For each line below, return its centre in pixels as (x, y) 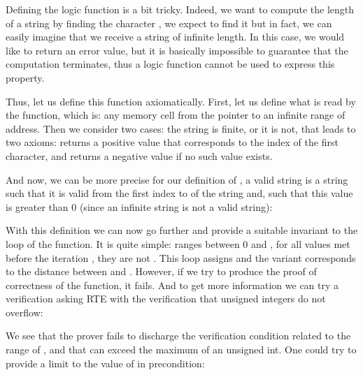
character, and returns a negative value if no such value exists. (139, 155)
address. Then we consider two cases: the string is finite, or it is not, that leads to (181, 128)
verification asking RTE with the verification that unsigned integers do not (166, 299)
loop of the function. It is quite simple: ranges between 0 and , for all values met (178, 243)
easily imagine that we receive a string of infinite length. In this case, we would (175, 37)
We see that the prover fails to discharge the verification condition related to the (178, 336)
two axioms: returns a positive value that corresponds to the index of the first (172, 142)
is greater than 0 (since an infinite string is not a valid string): (139, 206)
